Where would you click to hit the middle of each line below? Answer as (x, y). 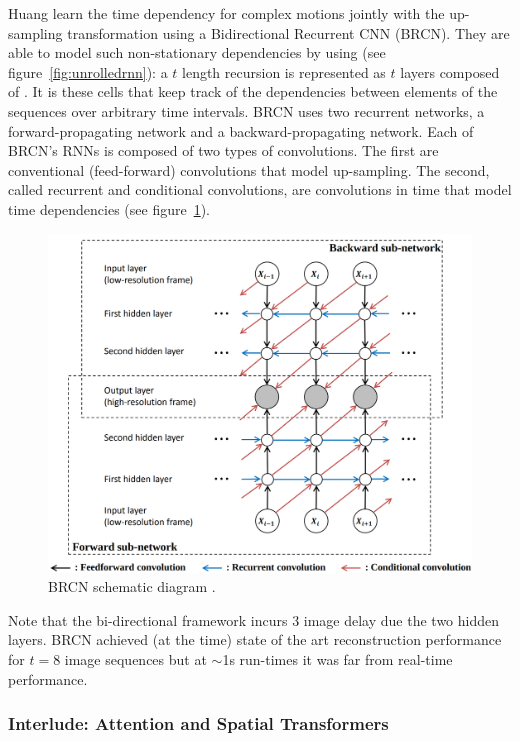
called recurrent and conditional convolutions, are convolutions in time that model (260, 189)
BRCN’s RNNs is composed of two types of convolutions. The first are (223, 150)
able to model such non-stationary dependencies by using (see (197, 52)
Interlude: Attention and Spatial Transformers (198, 723)
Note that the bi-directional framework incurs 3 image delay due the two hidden (254, 619)
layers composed (450, 71)
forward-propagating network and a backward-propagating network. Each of (241, 130)
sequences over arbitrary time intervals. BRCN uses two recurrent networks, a (246, 110)
